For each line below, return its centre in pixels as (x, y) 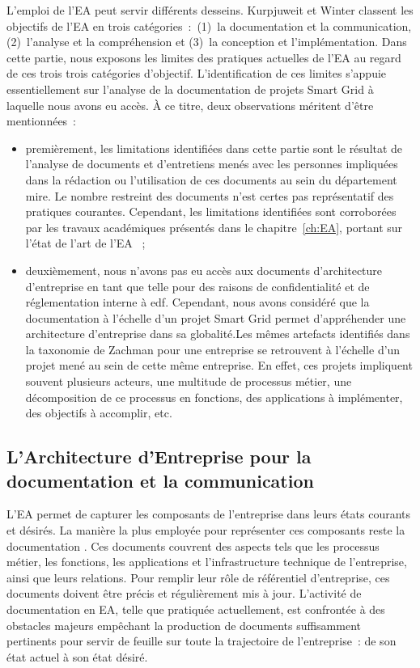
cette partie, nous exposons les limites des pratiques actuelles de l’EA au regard (204, 57)
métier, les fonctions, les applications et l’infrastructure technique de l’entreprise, (207, 562)
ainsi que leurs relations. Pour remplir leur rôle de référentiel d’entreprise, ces (198, 577)
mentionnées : (42, 121)
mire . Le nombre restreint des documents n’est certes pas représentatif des (210, 195)
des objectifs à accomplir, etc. (99, 413)
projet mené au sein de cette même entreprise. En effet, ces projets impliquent (219, 365)
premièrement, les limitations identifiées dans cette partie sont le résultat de (214, 148)
